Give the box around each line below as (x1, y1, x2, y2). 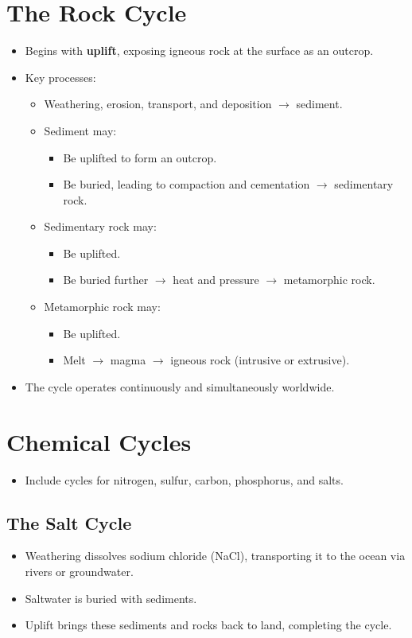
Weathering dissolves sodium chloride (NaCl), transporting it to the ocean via (25, 547, 406, 564)
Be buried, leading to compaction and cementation (63, 176, 310, 193)
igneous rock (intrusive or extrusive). (170, 352, 350, 368)
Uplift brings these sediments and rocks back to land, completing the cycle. (25, 617, 392, 633)
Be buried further (63, 271, 149, 288)
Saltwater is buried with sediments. (25, 589, 197, 606)
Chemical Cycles (6, 425, 192, 457)
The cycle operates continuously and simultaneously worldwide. (25, 378, 335, 395)
